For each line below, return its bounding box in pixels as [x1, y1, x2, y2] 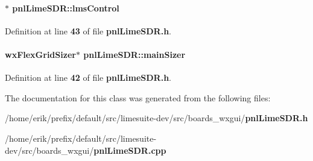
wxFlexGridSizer [5, 48, 76, 60]
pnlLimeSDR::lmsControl [12, 1, 119, 14]
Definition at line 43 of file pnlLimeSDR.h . [5, 24, 171, 37]
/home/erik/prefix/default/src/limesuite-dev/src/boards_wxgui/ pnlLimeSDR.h [5, 112, 308, 124]
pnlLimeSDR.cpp [93, 144, 166, 156]
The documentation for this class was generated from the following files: [5, 91, 271, 104]
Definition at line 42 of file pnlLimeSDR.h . [5, 71, 171, 84]
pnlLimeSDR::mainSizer [83, 48, 186, 60]
